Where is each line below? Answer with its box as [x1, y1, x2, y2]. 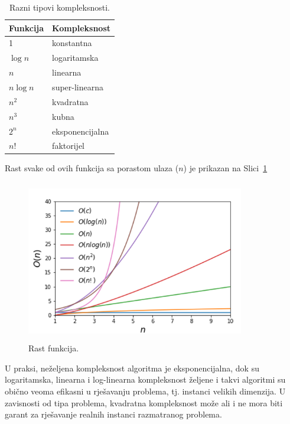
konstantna [52, 37, 92, 49]
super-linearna [52, 80, 104, 93]
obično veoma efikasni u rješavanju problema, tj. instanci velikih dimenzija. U [5, 385, 286, 397]
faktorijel [52, 139, 85, 152]
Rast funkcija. [28, 342, 79, 354]
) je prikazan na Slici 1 [183, 162, 268, 174]
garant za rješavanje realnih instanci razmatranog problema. [5, 408, 222, 420]
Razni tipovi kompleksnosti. [9, 1, 110, 13]
